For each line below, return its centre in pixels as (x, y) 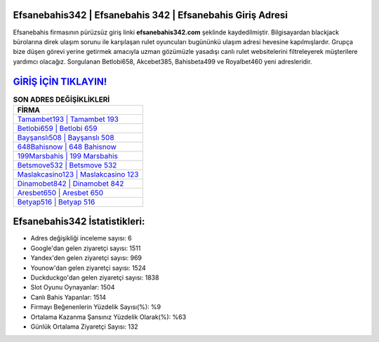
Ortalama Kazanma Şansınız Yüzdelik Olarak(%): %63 (108, 317)
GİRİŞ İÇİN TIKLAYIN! (60, 82)
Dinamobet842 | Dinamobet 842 (71, 184)
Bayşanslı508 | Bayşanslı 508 (66, 137)
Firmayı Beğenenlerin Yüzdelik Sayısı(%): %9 (96, 307)
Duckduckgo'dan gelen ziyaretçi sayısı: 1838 (95, 278)
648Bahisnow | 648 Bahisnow (67, 146)
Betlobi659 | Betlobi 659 (57, 128)
